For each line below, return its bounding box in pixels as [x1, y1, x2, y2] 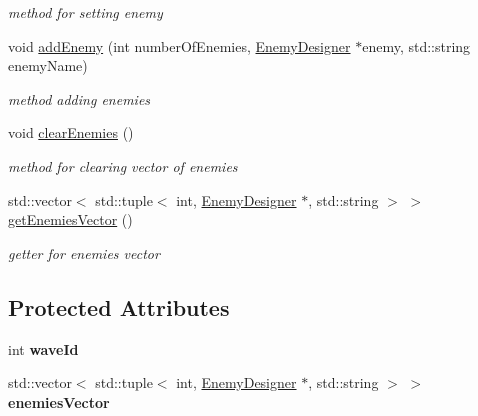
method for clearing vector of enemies [8, 155, 238, 176]
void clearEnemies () [8, 122, 134, 143]
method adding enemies [8, 88, 151, 109]
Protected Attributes [8, 291, 230, 322]
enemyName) [8, 55, 88, 76]
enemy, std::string [362, 35, 471, 56]
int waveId [8, 338, 79, 359]
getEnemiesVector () [8, 209, 133, 230]
